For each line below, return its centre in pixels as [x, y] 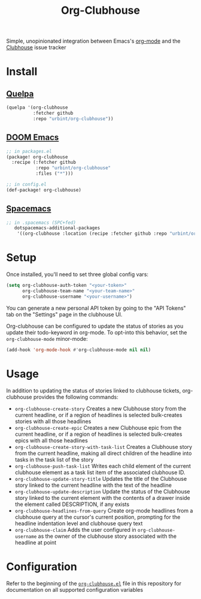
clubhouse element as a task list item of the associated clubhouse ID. [100, 472]
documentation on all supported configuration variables [75, 589]
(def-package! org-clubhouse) [44, 190]
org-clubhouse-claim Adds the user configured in [75, 529]
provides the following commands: [76, 397]
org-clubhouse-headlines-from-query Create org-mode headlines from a [104, 510]
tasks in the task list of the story [54, 459]
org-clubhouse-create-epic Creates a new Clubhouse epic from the [98, 427]
